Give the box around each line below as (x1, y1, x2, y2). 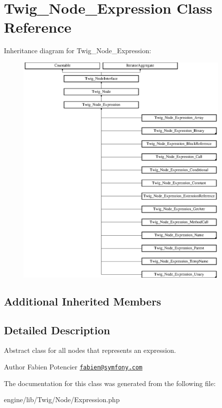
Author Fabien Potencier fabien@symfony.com (4, 362, 143, 372)
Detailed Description (4, 322, 111, 337)
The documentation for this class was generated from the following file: (4, 378, 216, 388)
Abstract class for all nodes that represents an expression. (4, 345, 176, 355)
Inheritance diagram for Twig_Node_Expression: (4, 45, 151, 56)
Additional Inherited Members (4, 293, 161, 308)
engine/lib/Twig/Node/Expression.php (4, 394, 120, 405)
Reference (4, 17, 72, 37)
